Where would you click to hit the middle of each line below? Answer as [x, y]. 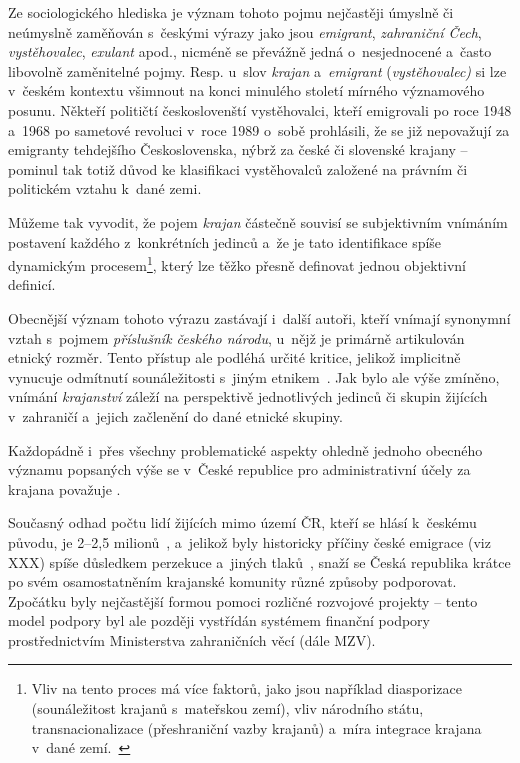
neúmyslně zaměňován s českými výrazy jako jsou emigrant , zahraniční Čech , [245, 31]
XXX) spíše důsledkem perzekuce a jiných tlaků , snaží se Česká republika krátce [259, 561]
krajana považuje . [64, 488]
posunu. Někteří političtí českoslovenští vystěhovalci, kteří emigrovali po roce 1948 [260, 109]
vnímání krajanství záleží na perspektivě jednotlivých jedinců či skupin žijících [248, 396]
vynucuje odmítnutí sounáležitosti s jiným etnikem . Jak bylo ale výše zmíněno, [254, 376]
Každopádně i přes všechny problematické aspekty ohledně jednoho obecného [245, 449]
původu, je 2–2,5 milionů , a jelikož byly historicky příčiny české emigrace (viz [249, 541]
